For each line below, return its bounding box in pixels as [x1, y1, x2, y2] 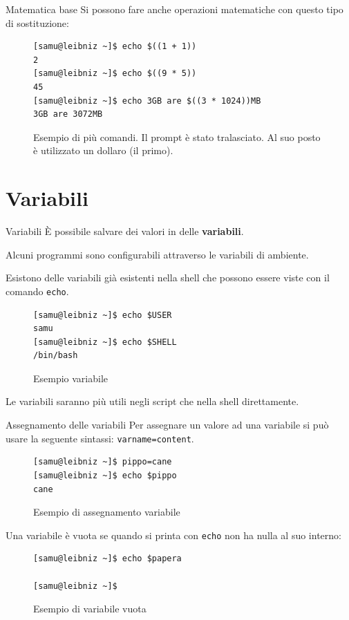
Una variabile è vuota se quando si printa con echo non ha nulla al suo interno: [6, 527, 341, 542]
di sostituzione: [6, 15, 69, 30]
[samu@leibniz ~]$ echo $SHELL [33, 337, 177, 347]
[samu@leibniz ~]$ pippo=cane [33, 457, 172, 467]
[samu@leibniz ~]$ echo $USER [33, 310, 172, 320]
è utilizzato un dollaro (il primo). [33, 143, 173, 158]
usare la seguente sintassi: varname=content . [6, 431, 194, 445]
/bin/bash [33, 350, 78, 361]
